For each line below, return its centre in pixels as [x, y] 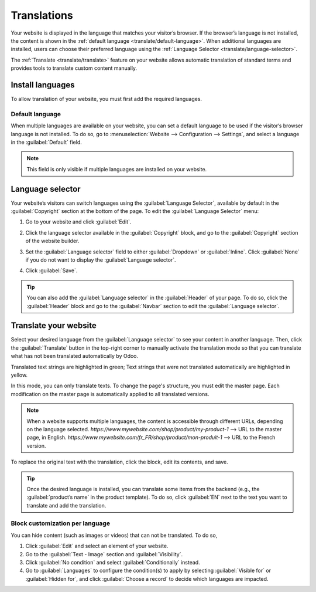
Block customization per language [61, 523]
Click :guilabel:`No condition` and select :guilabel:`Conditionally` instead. [113, 562]
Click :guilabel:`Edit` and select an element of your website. [97, 546]
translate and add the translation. [66, 505]
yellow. [19, 375]
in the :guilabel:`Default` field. [46, 142]
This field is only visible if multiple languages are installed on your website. [117, 169]
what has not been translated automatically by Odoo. [75, 356]
